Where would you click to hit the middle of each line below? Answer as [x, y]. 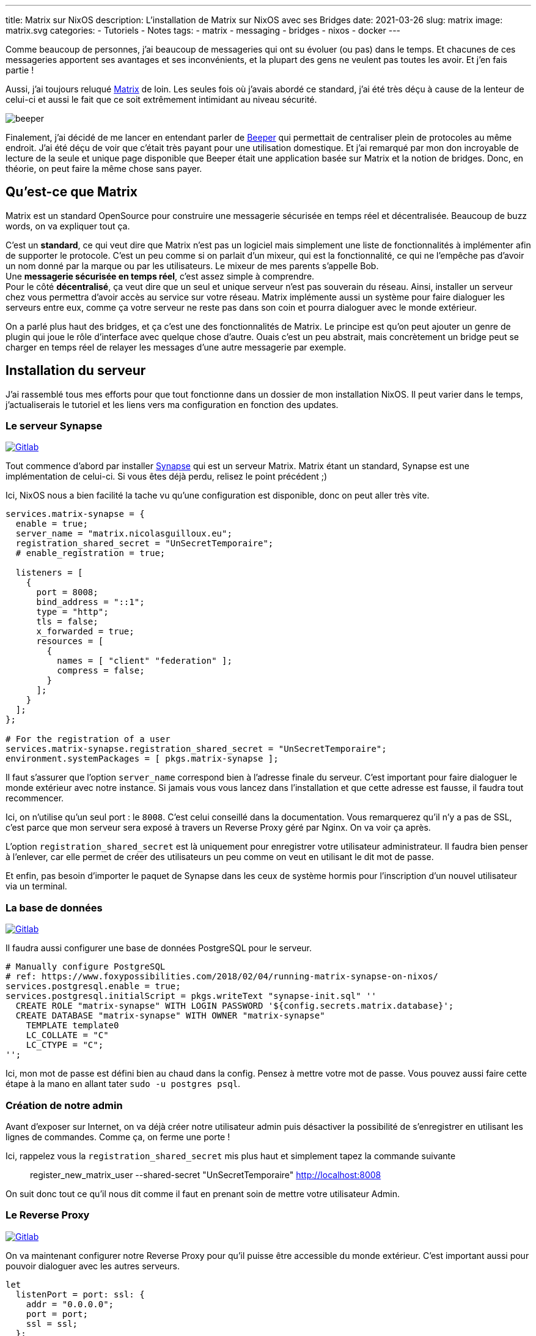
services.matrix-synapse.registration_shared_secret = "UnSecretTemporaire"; [196, 749]
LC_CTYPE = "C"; [65, 1045]
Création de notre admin [64, 1105]
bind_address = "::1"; [90, 602]
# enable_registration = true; [90, 553]
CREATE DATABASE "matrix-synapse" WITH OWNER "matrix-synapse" [170, 1016]
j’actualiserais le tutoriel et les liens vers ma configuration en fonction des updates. [172, 404]
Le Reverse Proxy [48, 1215]
